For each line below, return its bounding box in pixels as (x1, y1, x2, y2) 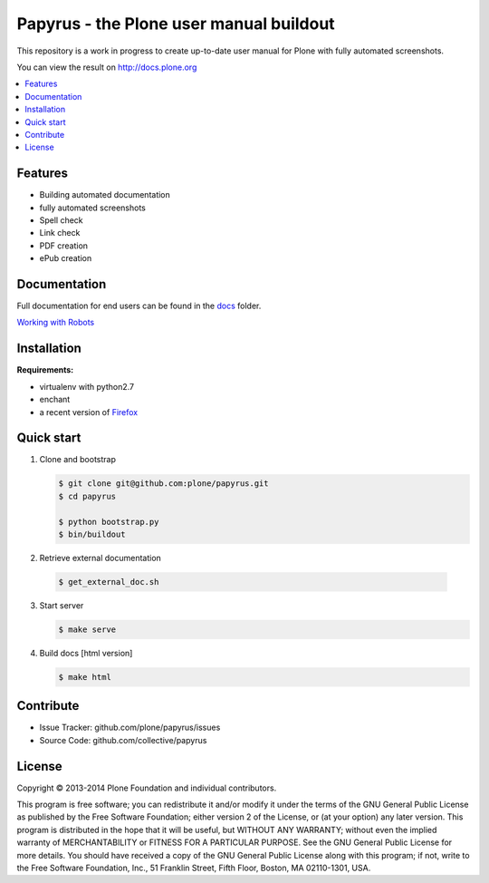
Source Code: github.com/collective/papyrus (39, 734, 207, 745)
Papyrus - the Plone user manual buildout (16, 14, 335, 34)
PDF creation (39, 240, 89, 251)
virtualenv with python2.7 (39, 381, 135, 392)
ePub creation (39, 253, 92, 264)
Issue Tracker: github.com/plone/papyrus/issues (39, 722, 221, 733)
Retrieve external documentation (39, 552, 162, 563)
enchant (39, 394, 71, 405)
